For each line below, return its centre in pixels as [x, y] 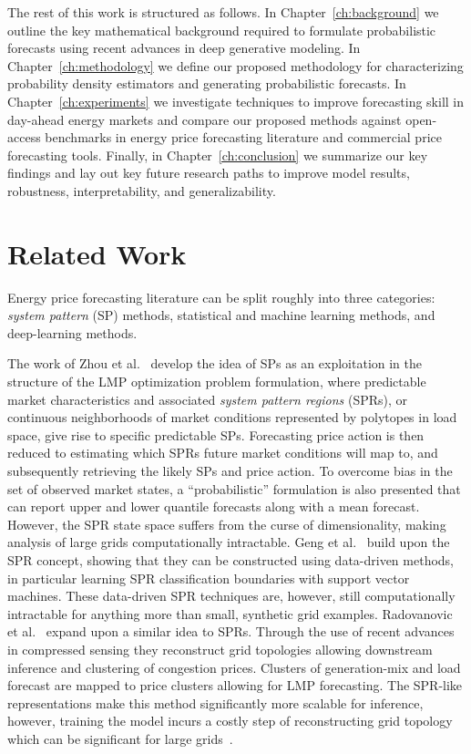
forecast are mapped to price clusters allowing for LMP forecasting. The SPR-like [235, 685]
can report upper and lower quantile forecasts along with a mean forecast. [214, 506]
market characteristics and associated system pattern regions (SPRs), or [208, 399]
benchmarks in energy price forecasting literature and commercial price [243, 137]
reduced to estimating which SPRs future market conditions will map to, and [223, 453]
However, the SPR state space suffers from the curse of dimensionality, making [227, 524]
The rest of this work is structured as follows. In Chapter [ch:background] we [223, 12]
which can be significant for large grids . [120, 738]
